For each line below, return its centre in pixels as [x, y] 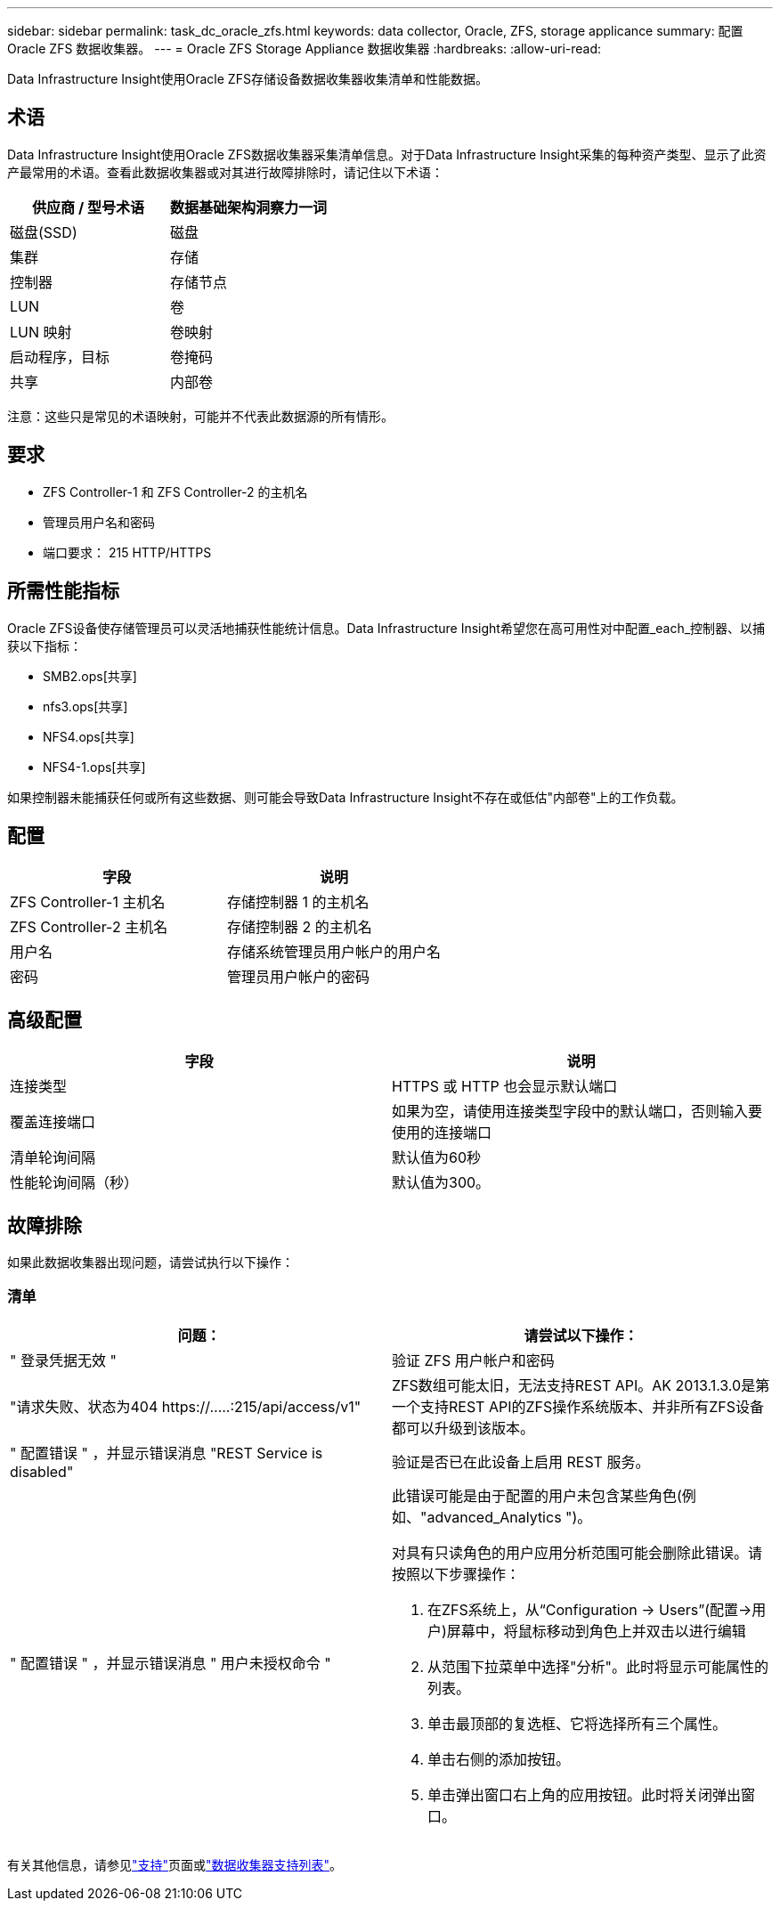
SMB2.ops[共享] [90, 676]
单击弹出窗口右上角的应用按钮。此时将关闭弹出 [585, 1794]
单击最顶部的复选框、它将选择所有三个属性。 [577, 1723]
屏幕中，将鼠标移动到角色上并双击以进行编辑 [596, 1631]
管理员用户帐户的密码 [299, 977]
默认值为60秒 [437, 1158]
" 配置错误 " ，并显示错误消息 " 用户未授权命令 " [171, 1663]
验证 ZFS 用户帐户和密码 [473, 1360]
